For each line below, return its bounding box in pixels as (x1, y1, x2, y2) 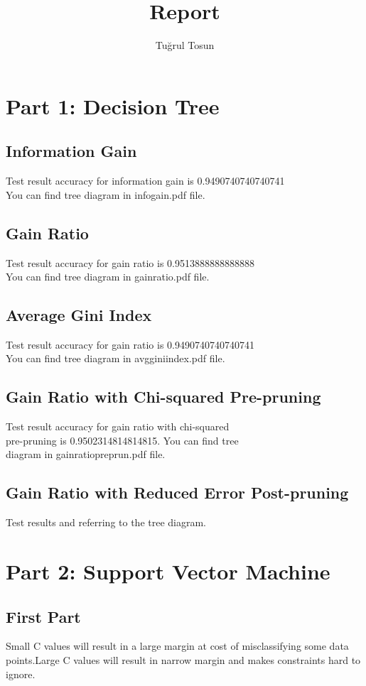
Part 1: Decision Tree (6, 91, 220, 120)
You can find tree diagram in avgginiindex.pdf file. (6, 351, 225, 366)
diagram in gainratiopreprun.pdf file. (6, 447, 166, 462)
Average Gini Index (6, 304, 152, 326)
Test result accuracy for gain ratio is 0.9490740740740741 (6, 337, 254, 352)
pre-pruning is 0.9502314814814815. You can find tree (6, 432, 239, 447)
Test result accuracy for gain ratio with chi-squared (6, 419, 230, 434)
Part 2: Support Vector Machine (6, 557, 330, 586)
